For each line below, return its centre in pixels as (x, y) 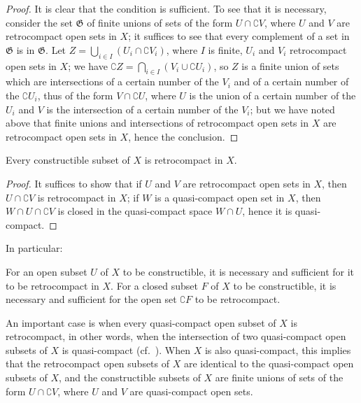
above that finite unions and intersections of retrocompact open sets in (157, 123)
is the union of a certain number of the (272, 95)
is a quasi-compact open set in (220, 197)
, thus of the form (75, 95)
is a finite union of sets (290, 65)
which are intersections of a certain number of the (112, 82)
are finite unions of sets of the (279, 377)
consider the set (39, 22)
